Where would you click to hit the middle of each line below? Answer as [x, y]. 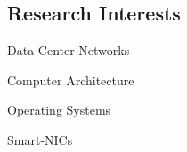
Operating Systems [59, 110]
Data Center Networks [69, 50]
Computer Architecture [71, 80]
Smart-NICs [40, 139]
